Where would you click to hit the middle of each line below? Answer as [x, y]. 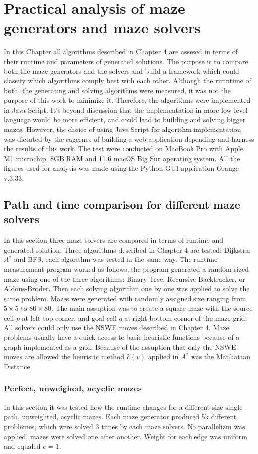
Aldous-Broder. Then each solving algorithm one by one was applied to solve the [127, 289]
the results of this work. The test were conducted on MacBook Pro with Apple [124, 149]
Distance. [18, 366]
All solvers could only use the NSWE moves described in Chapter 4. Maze [117, 327]
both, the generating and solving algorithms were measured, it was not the [118, 90]
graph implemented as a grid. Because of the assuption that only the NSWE [120, 347]
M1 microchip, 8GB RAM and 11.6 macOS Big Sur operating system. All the [122, 158]
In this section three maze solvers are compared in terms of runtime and [114, 240]
